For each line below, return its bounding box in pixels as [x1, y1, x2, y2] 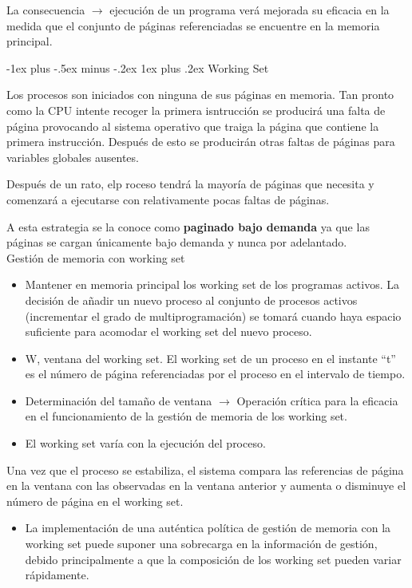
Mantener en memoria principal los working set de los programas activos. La [25, 276, 400, 293]
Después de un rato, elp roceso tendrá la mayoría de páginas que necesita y [6, 176, 374, 192]
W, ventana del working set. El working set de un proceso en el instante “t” [25, 349, 396, 366]
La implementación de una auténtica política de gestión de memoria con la [25, 519, 391, 536]
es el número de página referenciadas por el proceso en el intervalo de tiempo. [25, 365, 406, 382]
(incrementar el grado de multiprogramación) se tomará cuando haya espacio [25, 307, 402, 324]
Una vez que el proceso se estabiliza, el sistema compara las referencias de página [6, 461, 404, 478]
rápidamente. [25, 566, 89, 583]
